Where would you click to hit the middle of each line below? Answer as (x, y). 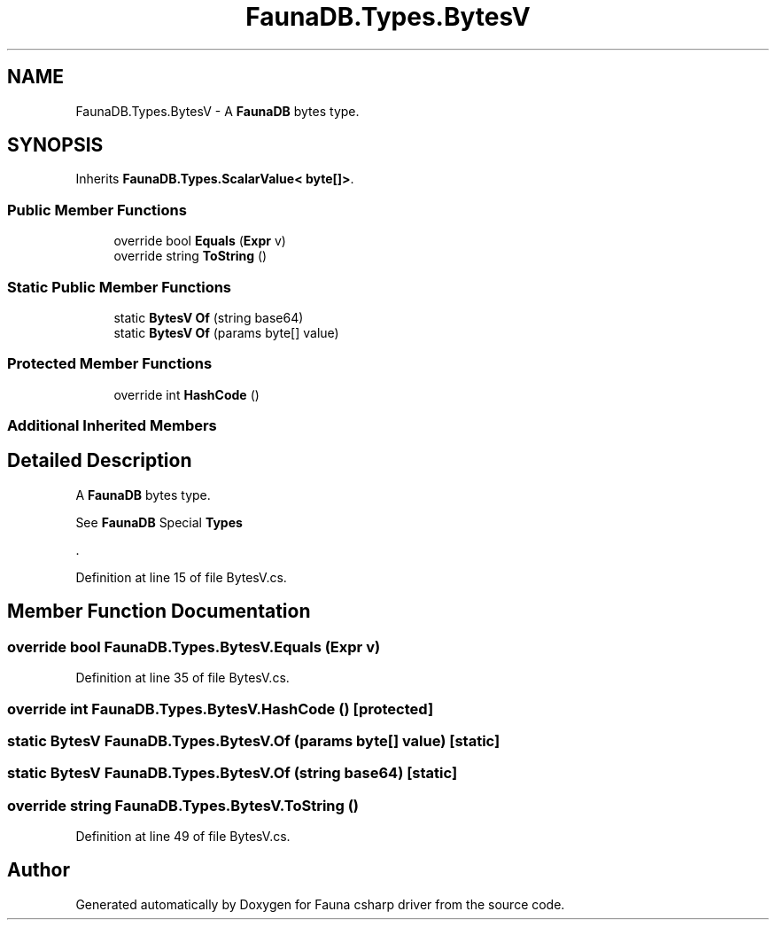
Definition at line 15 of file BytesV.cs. (181, 577)
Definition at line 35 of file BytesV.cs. (182, 678)
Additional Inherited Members (112, 426)
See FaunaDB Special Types (159, 522)
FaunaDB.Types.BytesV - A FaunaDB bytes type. (217, 111)
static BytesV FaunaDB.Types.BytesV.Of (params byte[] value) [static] (254, 740)
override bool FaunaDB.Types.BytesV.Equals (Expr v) (194, 647)
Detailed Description (100, 461)
